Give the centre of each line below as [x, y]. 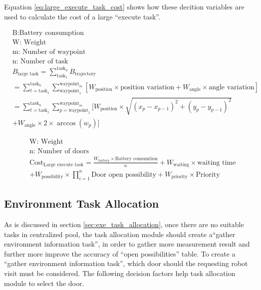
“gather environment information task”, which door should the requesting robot [126, 263]
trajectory [85, 74]
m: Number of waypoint [49, 52]
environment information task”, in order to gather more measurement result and [127, 244]
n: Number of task [40, 62]
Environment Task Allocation [82, 203]
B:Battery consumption [48, 33]
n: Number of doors [59, 151]
